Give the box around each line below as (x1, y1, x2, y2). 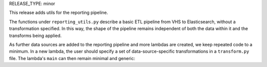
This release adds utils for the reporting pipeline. (9, 10, 108, 16)
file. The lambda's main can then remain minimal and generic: (9, 55, 135, 61)
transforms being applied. (9, 33, 62, 38)
